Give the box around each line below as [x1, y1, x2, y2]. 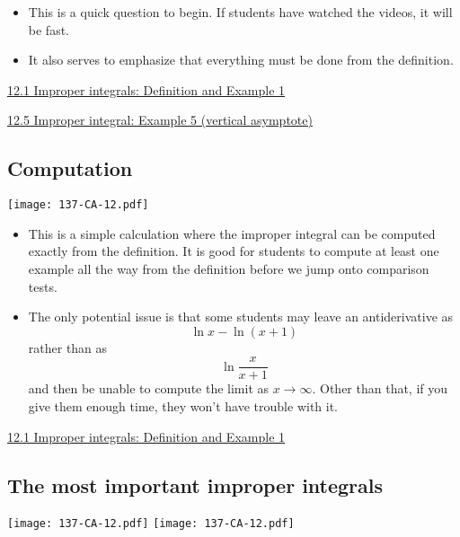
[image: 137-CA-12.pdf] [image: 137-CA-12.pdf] [7, 517, 295, 531]
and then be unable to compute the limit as [28, 379, 270, 398]
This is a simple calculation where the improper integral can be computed [28, 224, 436, 242]
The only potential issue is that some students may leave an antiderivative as [28, 307, 454, 326]
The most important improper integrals [7, 471, 384, 498]
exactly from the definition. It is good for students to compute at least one [28, 242, 439, 260]
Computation [7, 154, 133, 182]
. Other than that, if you [312, 379, 448, 398]
